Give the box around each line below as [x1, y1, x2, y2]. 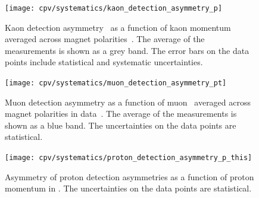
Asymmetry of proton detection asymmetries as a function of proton [5, 170, 254, 183]
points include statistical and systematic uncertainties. [5, 56, 203, 68]
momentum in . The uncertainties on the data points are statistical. [5, 182, 252, 194]
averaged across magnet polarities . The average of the [5, 33, 205, 45]
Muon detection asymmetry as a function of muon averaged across [5, 95, 251, 108]
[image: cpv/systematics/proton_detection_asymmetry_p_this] [5, 154, 252, 162]
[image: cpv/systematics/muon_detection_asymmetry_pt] [5, 79, 227, 88]
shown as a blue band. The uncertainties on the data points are [5, 119, 236, 131]
